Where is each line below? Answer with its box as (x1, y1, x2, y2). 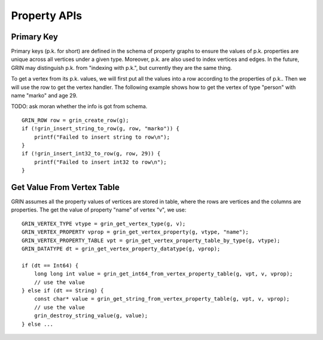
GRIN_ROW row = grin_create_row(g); (22, 117, 129, 124)
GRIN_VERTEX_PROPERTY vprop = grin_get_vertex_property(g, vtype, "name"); (22, 229, 249, 235)
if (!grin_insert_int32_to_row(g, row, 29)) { (22, 150, 161, 157)
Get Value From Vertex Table (11, 182, 120, 192)
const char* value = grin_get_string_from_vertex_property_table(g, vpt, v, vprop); (33, 296, 290, 302)
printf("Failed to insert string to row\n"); (33, 133, 170, 140)
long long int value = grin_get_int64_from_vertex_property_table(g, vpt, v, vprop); (33, 271, 293, 277)
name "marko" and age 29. (11, 92, 78, 99)
